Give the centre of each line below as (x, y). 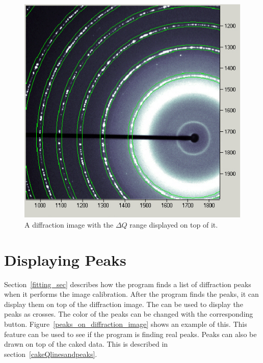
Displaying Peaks (65, 259)
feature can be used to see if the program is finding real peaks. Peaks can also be (130, 334)
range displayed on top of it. (174, 224)
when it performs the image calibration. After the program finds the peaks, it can (131, 294)
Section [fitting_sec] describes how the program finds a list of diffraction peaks (128, 284)
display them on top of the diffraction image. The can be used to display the (124, 304)
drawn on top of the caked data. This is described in (86, 344)
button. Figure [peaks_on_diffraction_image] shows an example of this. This (126, 324)
